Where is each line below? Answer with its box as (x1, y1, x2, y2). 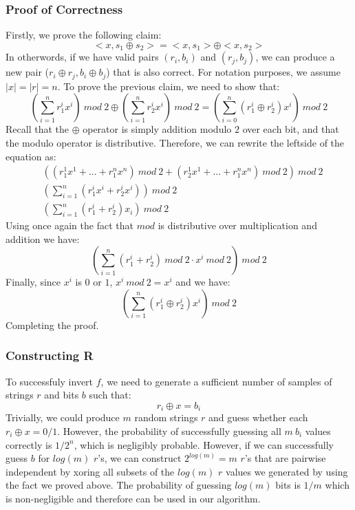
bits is (275, 478, 301, 492)
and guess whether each (208, 410, 308, 425)
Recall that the (6, 122, 69, 136)
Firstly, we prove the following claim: (6, 28, 162, 42)
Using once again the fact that (6, 218, 133, 233)
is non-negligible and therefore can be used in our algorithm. (6, 491, 261, 505)
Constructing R (6, 347, 94, 364)
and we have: (175, 275, 230, 289)
